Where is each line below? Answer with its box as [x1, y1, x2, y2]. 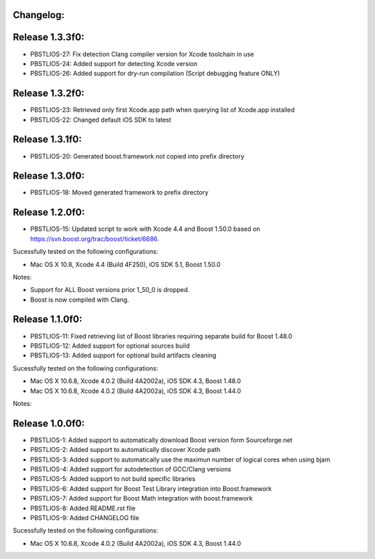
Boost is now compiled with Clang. [30, 295, 130, 304]
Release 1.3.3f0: [12, 31, 85, 43]
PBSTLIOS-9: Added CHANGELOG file [30, 513, 140, 521]
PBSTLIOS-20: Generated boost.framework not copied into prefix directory [30, 152, 244, 160]
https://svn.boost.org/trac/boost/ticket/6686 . [30, 234, 160, 243]
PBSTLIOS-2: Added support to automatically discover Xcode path [30, 446, 221, 454]
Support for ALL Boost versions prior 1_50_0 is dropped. [30, 286, 190, 294]
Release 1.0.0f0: [12, 417, 85, 429]
